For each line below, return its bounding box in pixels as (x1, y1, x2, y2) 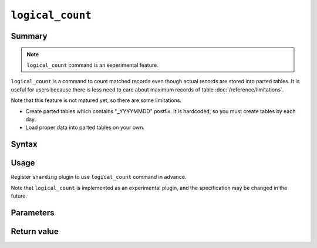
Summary (11, 31, 48, 41)
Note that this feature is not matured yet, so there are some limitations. (11, 97, 182, 104)
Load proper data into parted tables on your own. (25, 124, 145, 131)
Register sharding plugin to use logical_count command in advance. (11, 174, 187, 181)
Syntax (11, 140, 38, 150)
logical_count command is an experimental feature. (26, 62, 158, 69)
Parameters (11, 208, 55, 218)
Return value (11, 226, 59, 236)
